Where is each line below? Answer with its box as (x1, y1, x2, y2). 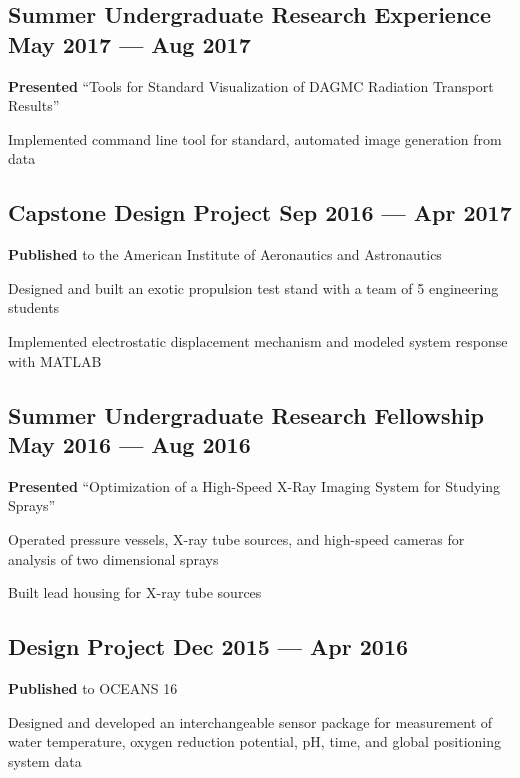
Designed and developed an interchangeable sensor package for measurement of (8, 711, 493, 732)
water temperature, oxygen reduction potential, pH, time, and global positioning (8, 731, 502, 752)
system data (8, 750, 82, 771)
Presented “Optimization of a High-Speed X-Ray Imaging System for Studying (8, 475, 501, 496)
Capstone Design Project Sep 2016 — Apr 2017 (8, 197, 512, 228)
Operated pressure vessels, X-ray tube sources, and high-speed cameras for (8, 528, 465, 549)
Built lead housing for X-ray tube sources (8, 582, 262, 603)
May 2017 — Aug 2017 (8, 28, 251, 59)
